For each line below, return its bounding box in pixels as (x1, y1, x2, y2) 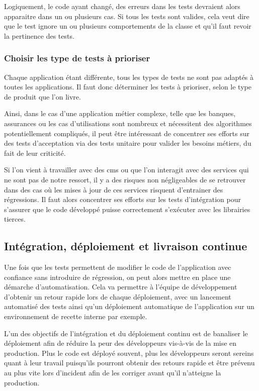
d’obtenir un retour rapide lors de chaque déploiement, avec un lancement (4, 291, 231, 302)
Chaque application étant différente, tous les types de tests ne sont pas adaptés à (4, 71, 254, 82)
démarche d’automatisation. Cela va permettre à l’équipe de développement (4, 281, 237, 292)
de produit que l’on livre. (4, 91, 81, 102)
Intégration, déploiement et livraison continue (4, 238, 247, 254)
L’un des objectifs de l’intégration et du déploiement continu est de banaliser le (4, 328, 248, 338)
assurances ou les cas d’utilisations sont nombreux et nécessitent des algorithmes (4, 118, 252, 128)
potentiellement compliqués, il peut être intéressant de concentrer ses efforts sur (4, 128, 249, 138)
